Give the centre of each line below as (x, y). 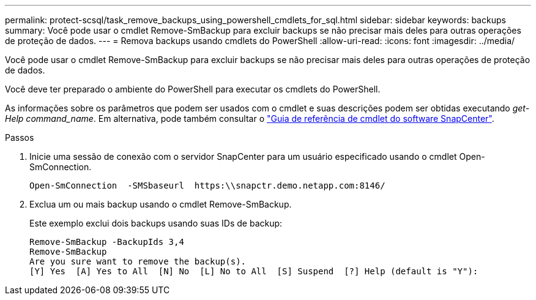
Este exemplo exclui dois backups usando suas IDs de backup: (156, 223)
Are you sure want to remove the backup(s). (138, 261)
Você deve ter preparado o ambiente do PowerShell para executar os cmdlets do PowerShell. (193, 89)
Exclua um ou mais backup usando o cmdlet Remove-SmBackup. (161, 204)
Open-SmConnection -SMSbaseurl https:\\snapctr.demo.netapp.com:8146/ (207, 186)
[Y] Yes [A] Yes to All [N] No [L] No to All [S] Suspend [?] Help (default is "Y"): (254, 271)
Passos (20, 137)
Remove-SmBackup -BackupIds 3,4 (107, 242)
